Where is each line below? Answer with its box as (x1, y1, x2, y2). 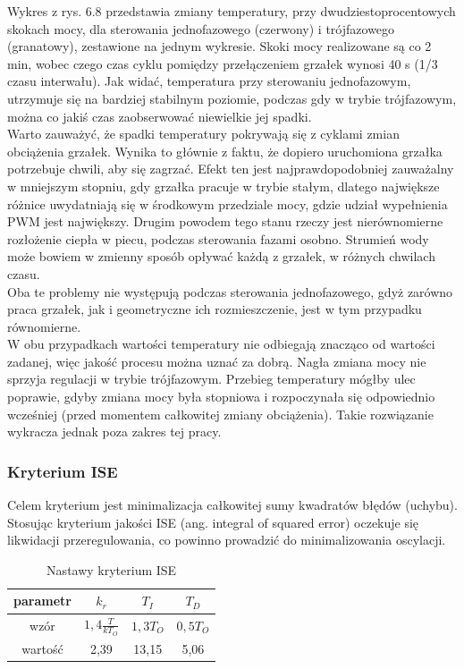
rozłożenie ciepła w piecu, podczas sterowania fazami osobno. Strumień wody (7, 229, 429, 248)
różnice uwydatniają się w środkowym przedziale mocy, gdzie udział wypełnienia (7, 194, 448, 213)
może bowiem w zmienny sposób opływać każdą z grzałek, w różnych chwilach (7, 247, 435, 266)
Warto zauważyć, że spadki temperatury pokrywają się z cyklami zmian (7, 124, 400, 143)
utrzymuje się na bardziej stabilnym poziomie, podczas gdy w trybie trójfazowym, (7, 89, 457, 107)
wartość (21, 639, 63, 657)
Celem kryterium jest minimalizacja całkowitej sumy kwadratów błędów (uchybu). (7, 495, 458, 514)
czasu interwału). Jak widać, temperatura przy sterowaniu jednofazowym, (7, 72, 411, 90)
